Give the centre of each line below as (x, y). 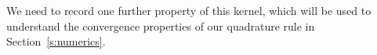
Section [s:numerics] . (56, 41)
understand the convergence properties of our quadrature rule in (161, 26)
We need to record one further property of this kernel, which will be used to (189, 10)
